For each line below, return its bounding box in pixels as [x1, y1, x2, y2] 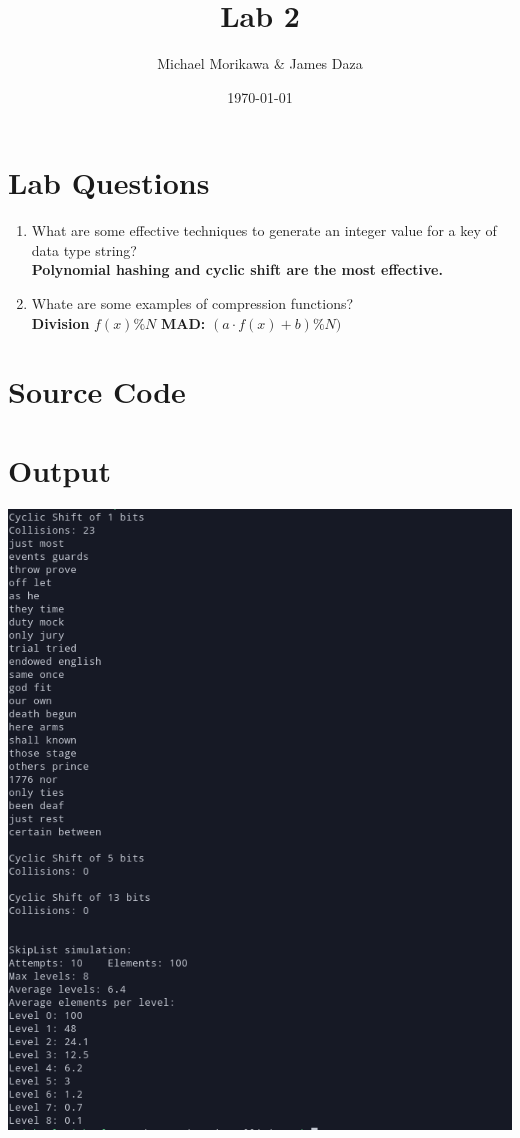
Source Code [8, 371, 186, 412]
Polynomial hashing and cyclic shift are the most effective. [31, 259, 443, 280]
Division [31, 312, 90, 333]
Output [8, 449, 111, 490]
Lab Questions [8, 162, 210, 203]
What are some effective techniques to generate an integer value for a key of [31, 220, 497, 241]
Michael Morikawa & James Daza [157, 53, 363, 74]
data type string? [31, 239, 137, 260]
